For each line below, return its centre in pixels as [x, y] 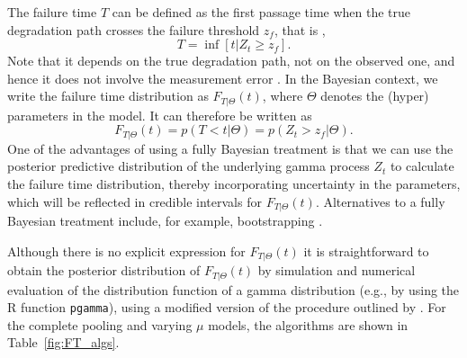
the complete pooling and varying [100, 324]
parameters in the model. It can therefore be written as [160, 115]
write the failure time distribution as [108, 96]
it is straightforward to [366, 251]
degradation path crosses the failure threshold [134, 29]
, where [283, 96]
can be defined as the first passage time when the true [261, 12]
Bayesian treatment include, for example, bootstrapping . [165, 221]
